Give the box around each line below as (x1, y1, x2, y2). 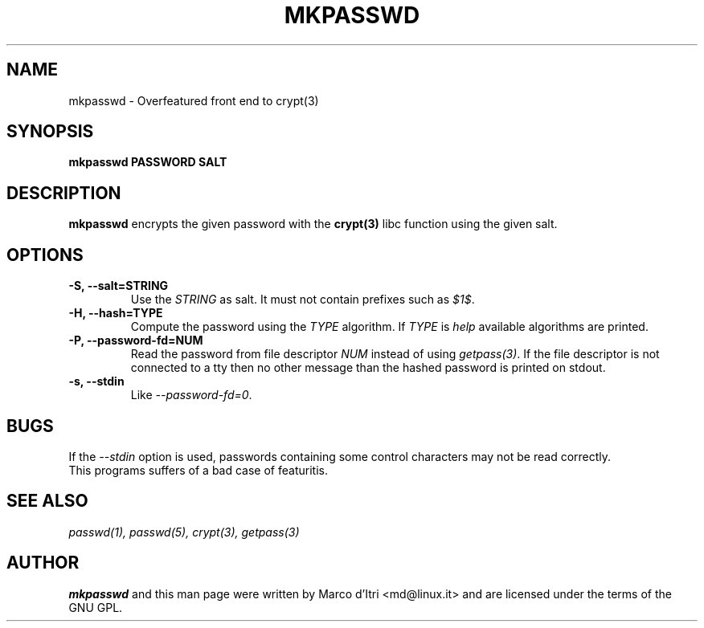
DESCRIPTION (6, 182, 121, 203)
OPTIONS (6, 244, 84, 265)
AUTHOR (6, 553, 80, 573)
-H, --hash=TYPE (68, 306, 163, 320)
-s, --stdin (68, 374, 125, 389)
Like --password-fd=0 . (130, 388, 252, 402)
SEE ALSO (6, 491, 88, 512)
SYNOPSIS (6, 121, 94, 142)
